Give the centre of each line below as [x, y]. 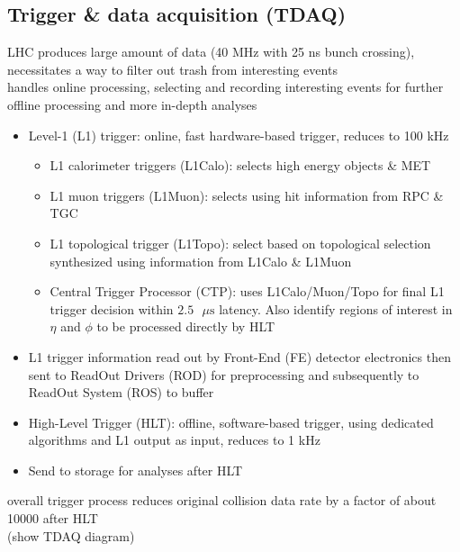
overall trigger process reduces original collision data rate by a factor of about [222, 500]
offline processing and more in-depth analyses [132, 104]
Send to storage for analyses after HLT [135, 470]
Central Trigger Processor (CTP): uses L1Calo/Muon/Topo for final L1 [247, 291]
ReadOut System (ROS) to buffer [121, 392]
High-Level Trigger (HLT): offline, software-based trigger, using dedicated [231, 422]
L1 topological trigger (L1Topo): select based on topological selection [240, 243]
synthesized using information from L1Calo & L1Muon [201, 261]
